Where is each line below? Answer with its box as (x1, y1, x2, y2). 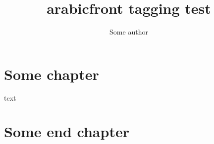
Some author (109, 27, 148, 37)
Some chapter (4, 64, 99, 84)
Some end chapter (4, 121, 129, 142)
